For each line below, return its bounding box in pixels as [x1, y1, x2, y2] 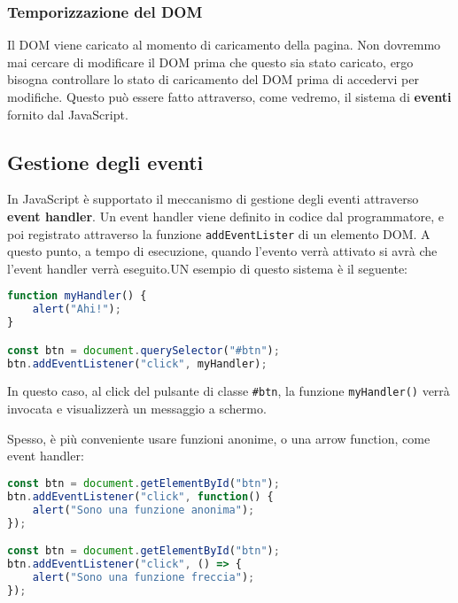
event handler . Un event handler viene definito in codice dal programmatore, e [7, 206, 444, 225]
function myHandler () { [7, 290, 147, 303]
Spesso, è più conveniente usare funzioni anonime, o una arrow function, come [7, 429, 431, 447]
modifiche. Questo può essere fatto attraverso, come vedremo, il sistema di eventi [7, 88, 452, 105]
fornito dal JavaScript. [7, 104, 128, 123]
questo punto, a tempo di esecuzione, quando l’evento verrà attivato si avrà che [7, 242, 438, 260]
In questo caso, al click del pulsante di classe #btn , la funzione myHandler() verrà [7, 382, 450, 400]
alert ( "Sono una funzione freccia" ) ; [32, 570, 255, 584]
